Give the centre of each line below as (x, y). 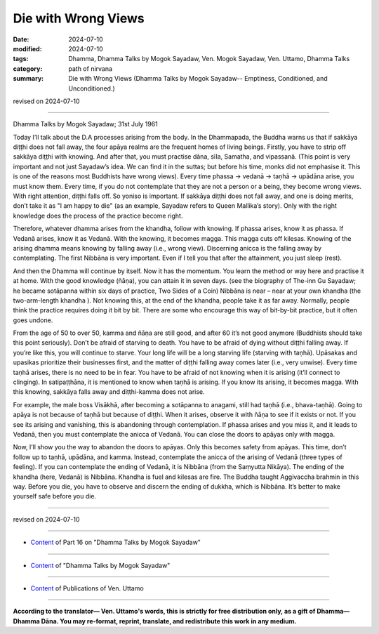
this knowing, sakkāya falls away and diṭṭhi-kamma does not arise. (109, 392)
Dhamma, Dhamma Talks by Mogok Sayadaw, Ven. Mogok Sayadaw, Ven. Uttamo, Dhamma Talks (209, 59)
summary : (28, 79)
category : (28, 68)
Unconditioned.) (92, 88)
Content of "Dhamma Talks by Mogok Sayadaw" (100, 565)
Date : (21, 39)
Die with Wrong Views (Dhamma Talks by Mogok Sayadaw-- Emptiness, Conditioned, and (198, 79)
